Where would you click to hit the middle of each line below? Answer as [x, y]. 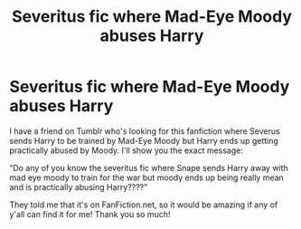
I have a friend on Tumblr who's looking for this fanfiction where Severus [145, 131]
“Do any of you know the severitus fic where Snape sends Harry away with [149, 167]
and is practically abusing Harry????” [78, 186]
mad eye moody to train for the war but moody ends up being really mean [147, 177]
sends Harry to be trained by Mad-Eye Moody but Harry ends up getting [144, 140]
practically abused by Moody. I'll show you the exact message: [127, 150]
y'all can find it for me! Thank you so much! [90, 214]
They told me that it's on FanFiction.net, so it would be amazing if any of [144, 205]
